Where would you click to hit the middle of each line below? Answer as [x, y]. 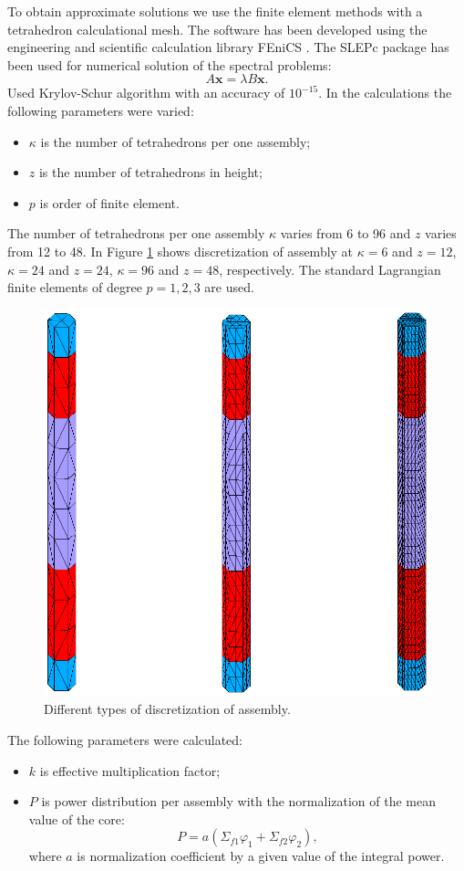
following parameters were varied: [101, 110]
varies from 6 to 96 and [345, 233]
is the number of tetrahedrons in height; [150, 172]
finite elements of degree [75, 287]
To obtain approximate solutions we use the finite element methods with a [215, 11]
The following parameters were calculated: [125, 739]
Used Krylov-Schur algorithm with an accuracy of [146, 93]
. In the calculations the [385, 93]
